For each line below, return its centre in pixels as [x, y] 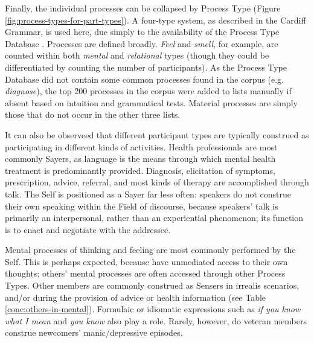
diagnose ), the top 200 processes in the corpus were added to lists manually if [148, 91]
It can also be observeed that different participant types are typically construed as [157, 134]
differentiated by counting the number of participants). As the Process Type [146, 67]
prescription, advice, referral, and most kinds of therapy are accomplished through [157, 182]
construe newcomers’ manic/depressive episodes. [94, 332]
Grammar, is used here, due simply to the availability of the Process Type [142, 32]
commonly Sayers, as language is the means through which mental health [140, 159]
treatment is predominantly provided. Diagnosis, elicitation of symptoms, [140, 170]
